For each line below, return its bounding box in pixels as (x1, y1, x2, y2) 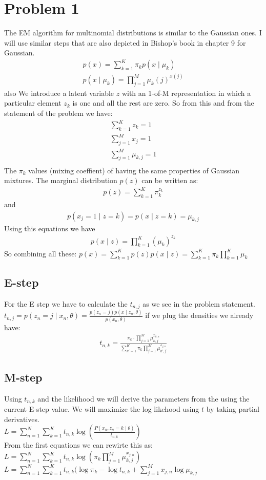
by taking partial (206, 404, 259, 414)
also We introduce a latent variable (4, 87, 114, 98)
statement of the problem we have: (4, 107, 113, 118)
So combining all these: (4, 248, 77, 258)
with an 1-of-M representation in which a (121, 87, 251, 98)
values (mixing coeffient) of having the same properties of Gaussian (28, 165, 239, 175)
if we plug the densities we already (145, 310, 254, 321)
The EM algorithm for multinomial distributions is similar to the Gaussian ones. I (4, 27, 262, 38)
